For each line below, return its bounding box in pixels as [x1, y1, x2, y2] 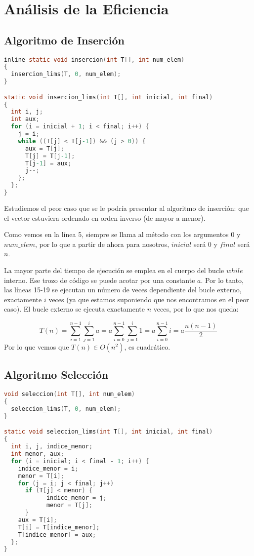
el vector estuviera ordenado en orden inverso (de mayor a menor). [4, 212, 206, 223]
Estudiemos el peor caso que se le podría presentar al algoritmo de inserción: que [4, 202, 249, 213]
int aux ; [11, 116, 40, 123]
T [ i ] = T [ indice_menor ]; [18, 523, 100, 531]
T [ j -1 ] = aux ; [25, 159, 72, 167]
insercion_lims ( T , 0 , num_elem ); [11, 71, 121, 78]
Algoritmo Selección [4, 367, 109, 382]
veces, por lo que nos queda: [153, 304, 239, 314]
